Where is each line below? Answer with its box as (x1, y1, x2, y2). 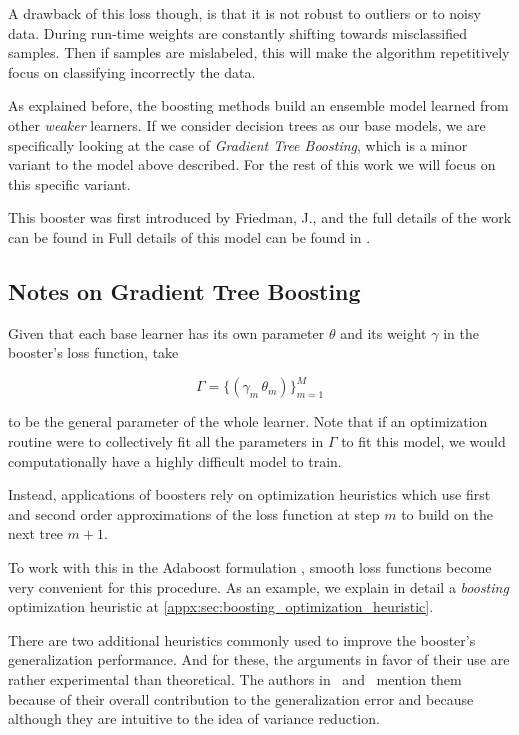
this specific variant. (8, 173, 131, 194)
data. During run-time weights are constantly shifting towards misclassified (8, 22, 468, 43)
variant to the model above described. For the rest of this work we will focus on (8, 154, 496, 175)
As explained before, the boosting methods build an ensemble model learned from (8, 95, 509, 116)
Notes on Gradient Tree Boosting (8, 275, 361, 306)
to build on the (401, 503, 493, 524)
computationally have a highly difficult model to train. (8, 450, 342, 471)
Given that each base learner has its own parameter (8, 322, 325, 343)
